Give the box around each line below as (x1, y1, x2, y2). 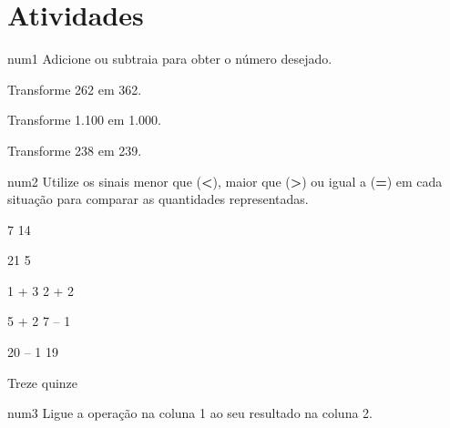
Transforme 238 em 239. (7, 140, 142, 159)
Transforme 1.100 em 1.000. (7, 110, 161, 129)
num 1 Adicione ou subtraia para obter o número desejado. (7, 49, 332, 68)
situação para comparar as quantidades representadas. (7, 189, 309, 209)
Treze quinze (7, 372, 78, 392)
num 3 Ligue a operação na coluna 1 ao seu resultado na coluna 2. (7, 403, 373, 423)
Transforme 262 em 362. (7, 79, 142, 98)
